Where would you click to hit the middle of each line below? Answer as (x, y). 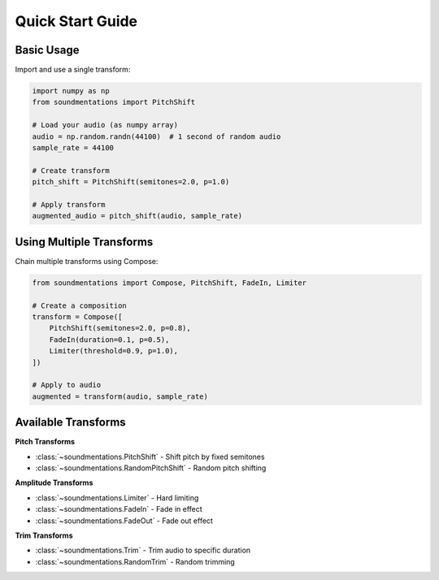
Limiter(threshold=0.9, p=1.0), (114, 351)
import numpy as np (71, 91)
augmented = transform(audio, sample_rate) (120, 396)
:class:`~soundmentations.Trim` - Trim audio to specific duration (143, 550)
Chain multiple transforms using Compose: (87, 261)
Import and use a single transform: (73, 70)
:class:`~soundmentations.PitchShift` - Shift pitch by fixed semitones (150, 457)
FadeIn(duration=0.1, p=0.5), (109, 340)
